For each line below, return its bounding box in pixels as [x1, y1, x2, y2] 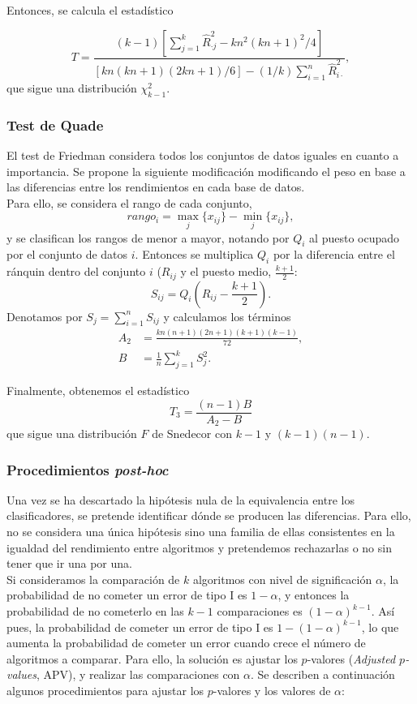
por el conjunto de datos [6, 246, 128, 263]
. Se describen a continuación [251, 666, 395, 683]
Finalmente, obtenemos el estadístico [6, 381, 190, 398]
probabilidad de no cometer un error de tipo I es [6, 586, 247, 603]
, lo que [361, 618, 399, 635]
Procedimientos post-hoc [6, 459, 169, 479]
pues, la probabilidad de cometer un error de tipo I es [6, 618, 273, 635]
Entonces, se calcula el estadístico [6, 2, 174, 18]
